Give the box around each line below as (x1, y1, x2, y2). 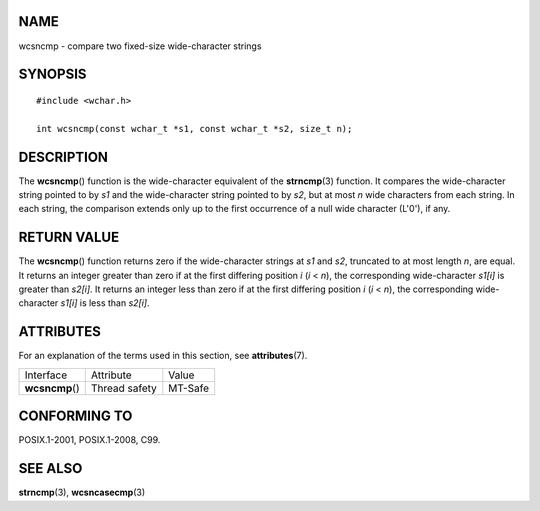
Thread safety (90, 381, 157, 395)
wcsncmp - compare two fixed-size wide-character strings (18, 40, 262, 52)
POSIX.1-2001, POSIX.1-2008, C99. (18, 434, 161, 446)
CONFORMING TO (18, 408, 133, 425)
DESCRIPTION (18, 148, 109, 165)
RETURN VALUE (18, 229, 120, 246)
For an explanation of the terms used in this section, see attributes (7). (18, 350, 308, 362)
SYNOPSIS (18, 66, 87, 83)
